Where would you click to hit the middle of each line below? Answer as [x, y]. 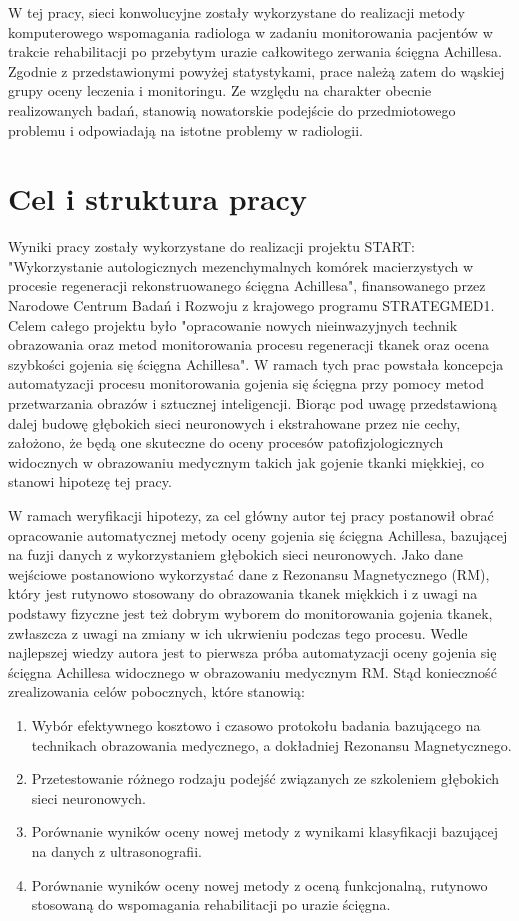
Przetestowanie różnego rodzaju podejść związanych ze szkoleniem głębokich [265, 778]
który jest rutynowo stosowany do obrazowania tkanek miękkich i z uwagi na [243, 593]
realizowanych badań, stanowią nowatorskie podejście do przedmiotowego [232, 109]
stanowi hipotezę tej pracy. [90, 481]
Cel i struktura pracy [157, 198]
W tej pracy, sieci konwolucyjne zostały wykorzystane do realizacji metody [236, 12]
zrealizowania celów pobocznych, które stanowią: [156, 691]
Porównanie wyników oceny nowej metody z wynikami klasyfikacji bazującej [264, 831]
